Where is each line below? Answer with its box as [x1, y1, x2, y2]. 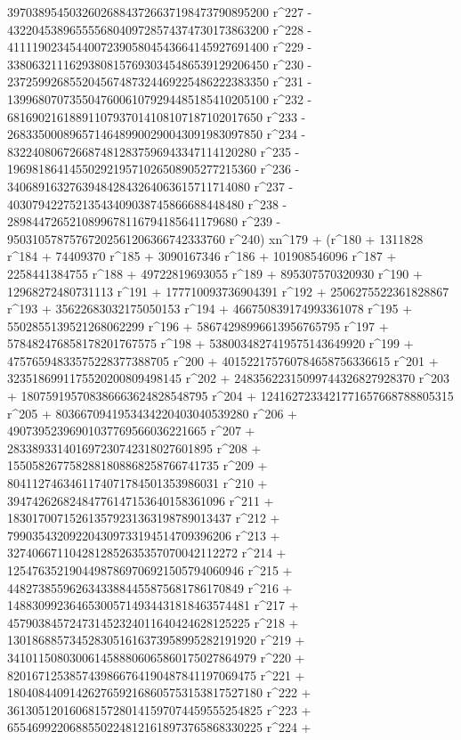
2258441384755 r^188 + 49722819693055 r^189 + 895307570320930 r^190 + [7, 264, 423, 282]
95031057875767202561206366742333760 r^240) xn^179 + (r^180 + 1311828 [7, 229, 424, 248]
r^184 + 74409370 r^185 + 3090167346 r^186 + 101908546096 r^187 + [7, 247, 397, 265]
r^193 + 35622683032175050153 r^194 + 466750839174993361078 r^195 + [7, 299, 413, 318]
